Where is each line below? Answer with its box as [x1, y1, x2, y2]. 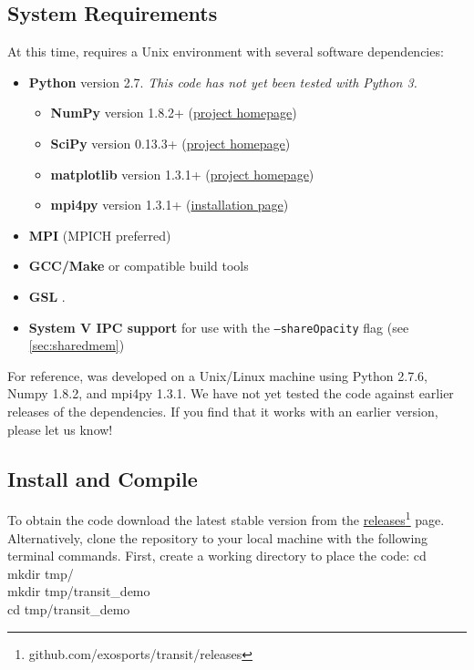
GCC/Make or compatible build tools [28, 256, 249, 275]
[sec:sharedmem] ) [28, 335, 125, 355]
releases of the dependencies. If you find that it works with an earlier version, [7, 401, 438, 420]
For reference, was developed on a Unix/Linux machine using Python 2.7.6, [7, 366, 428, 385]
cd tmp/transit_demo [7, 600, 130, 618]
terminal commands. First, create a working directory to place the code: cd [7, 546, 427, 565]
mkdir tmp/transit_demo [7, 582, 150, 601]
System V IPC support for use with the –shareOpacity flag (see [28, 317, 409, 336]
